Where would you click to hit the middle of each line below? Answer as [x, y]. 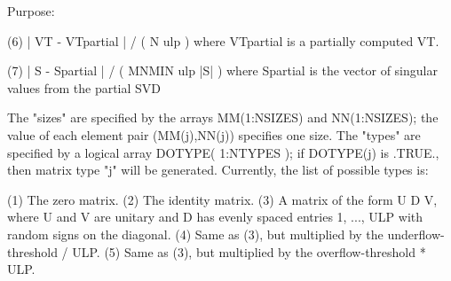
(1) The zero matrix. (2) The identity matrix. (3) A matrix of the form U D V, [222, 199]
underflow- [416, 234]
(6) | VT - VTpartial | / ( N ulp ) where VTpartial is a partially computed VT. [223, 40]
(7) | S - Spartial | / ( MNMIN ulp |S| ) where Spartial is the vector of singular [222, 70]
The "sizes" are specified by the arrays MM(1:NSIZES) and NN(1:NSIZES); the [223, 117]
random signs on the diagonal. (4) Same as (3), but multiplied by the [195, 234]
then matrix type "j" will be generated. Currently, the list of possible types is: [218, 170]
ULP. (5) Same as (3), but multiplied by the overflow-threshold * [249, 251]
